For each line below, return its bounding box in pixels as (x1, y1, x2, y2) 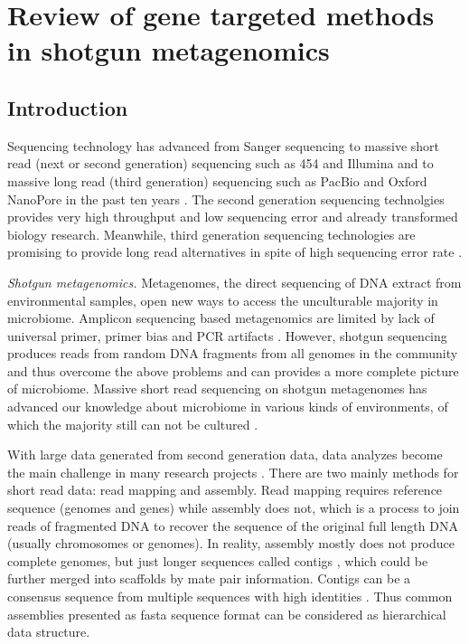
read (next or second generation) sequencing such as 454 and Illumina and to (7, 154, 434, 173)
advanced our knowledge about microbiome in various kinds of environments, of (7, 397, 448, 416)
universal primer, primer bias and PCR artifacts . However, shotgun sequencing (7, 326, 447, 345)
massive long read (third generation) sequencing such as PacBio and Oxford (7, 171, 427, 190)
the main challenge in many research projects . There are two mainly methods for (7, 462, 459, 481)
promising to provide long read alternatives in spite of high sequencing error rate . (7, 242, 463, 261)
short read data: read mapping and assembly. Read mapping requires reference (7, 480, 443, 499)
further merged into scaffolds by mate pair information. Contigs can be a (7, 569, 411, 588)
